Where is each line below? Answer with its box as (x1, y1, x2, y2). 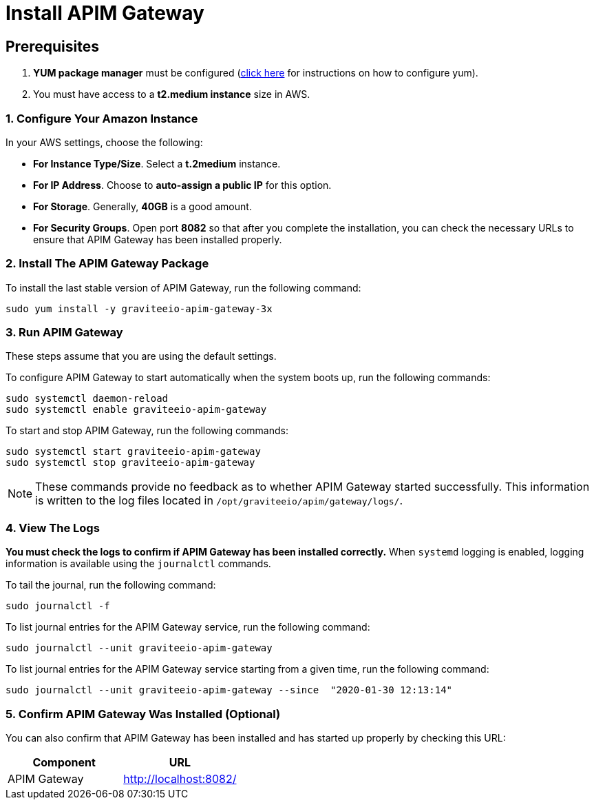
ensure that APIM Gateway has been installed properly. (33, 233, 282, 245)
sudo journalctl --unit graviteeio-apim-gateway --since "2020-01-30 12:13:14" (6, 684, 453, 696)
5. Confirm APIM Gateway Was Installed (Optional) (6, 706, 281, 721)
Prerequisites (6, 37, 99, 55)
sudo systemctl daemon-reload (6, 393, 169, 405)
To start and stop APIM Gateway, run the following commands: (6, 425, 288, 437)
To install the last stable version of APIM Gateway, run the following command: (6, 281, 361, 294)
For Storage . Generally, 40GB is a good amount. (33, 200, 252, 212)
